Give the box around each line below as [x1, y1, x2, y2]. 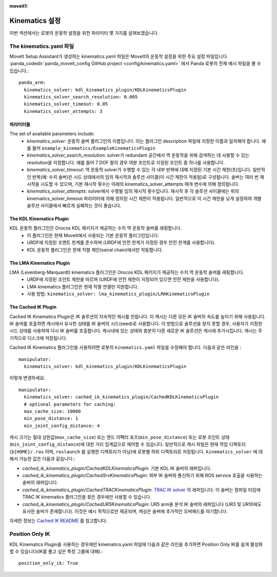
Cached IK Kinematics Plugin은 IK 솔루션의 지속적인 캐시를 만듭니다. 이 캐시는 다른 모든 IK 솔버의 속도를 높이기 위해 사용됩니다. [9, 313, 266, 319]
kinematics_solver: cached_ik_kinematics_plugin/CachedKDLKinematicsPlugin [24, 394, 219, 400]
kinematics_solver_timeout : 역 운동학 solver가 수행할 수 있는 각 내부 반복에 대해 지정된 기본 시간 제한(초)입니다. [27, 167, 252, 173]
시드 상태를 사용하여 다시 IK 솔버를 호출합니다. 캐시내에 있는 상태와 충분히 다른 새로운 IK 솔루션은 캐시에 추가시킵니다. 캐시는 [9, 328, 258, 334]
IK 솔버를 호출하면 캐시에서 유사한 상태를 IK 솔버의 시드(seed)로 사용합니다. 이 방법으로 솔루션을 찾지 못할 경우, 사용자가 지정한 [9, 320, 263, 326]
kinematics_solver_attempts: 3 [24, 108, 103, 114]
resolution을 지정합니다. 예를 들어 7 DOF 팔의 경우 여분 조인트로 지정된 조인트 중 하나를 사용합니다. [27, 159, 225, 165]
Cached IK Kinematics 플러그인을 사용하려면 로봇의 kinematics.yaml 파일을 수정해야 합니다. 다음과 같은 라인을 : [9, 344, 242, 351]
